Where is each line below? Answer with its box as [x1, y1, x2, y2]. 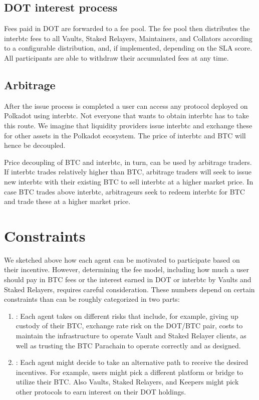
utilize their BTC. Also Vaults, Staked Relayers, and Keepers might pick [16, 376, 239, 387]
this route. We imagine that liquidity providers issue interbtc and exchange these [4, 120, 252, 130]
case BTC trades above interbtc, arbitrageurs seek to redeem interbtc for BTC [4, 186, 245, 196]
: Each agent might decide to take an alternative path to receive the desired [16, 357, 248, 367]
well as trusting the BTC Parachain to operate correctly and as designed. [16, 340, 241, 350]
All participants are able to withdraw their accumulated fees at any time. [4, 52, 229, 63]
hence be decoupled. [4, 140, 66, 150]
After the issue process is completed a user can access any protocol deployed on [4, 100, 248, 111]
